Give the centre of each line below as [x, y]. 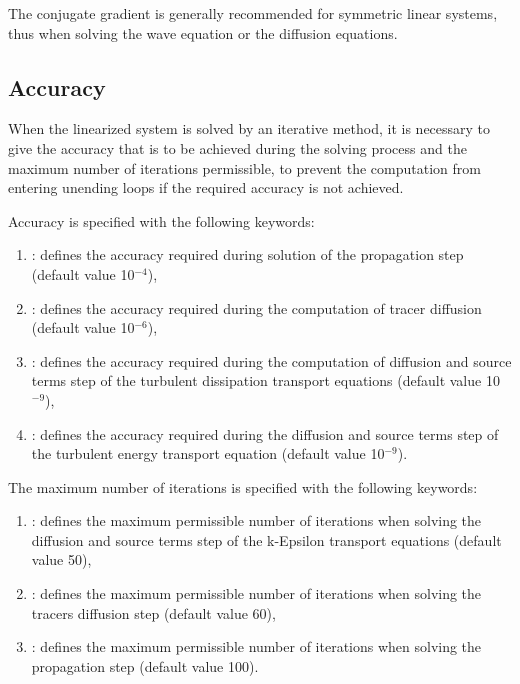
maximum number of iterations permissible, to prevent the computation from [244, 167]
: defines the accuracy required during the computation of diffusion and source [271, 360]
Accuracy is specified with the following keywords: [161, 220]
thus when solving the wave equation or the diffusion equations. [203, 32]
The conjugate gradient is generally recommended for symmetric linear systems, [253, 13]
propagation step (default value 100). [145, 665]
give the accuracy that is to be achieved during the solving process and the [237, 147]
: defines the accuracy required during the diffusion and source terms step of [265, 433]
